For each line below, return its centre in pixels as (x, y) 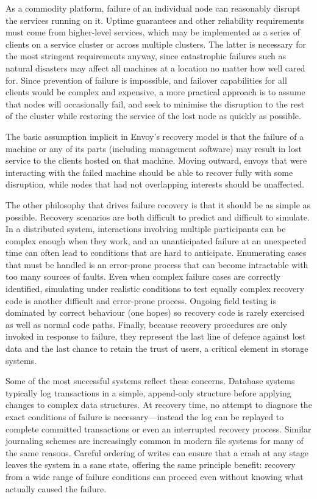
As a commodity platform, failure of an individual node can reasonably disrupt (153, 8)
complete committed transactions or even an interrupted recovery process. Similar (158, 428)
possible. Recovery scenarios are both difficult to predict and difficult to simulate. (158, 217)
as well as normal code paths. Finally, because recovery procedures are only (147, 324)
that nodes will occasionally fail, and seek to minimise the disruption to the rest (155, 104)
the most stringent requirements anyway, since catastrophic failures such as (146, 56)
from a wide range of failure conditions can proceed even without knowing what (155, 476)
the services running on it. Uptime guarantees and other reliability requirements (155, 20)
